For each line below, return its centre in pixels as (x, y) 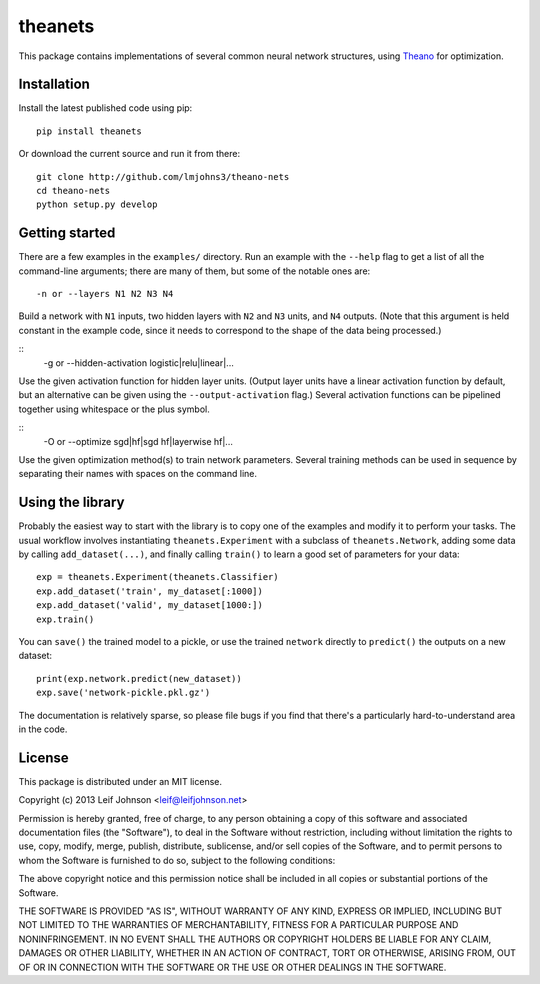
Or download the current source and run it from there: (129, 154)
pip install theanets (89, 131)
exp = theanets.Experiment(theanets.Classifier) (157, 577)
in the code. (43, 729)
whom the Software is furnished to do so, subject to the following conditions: (177, 860)
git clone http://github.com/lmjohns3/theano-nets (163, 176)
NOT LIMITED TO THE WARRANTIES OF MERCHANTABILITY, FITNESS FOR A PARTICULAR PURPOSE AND (238, 925)
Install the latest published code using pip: (105, 108)
